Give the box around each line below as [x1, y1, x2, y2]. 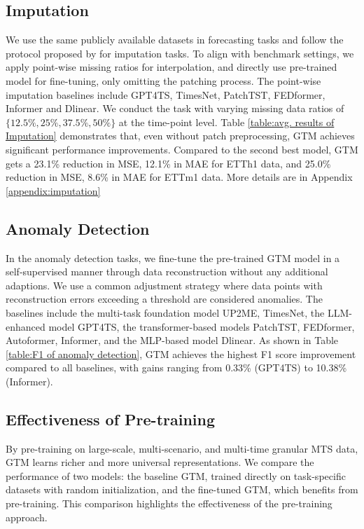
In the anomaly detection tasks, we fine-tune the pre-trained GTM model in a [6, 250, 340, 265]
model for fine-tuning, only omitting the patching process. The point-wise [6, 73, 321, 88]
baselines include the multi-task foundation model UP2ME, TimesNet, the [6, 305, 325, 320]
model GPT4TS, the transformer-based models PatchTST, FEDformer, [48, 319, 355, 334]
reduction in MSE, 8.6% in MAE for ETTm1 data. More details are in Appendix [6, 170, 353, 184]
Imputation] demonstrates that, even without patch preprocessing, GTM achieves [6, 128, 355, 143]
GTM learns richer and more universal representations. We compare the [6, 455, 314, 469]
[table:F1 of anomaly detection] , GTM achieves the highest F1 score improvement [6, 346, 356, 361]
